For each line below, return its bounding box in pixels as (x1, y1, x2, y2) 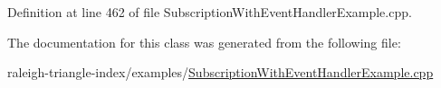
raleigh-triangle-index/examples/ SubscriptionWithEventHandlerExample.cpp (7, 63, 434, 82)
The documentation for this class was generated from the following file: (7, 32, 401, 51)
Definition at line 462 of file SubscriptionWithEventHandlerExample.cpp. (7, 3, 412, 21)
